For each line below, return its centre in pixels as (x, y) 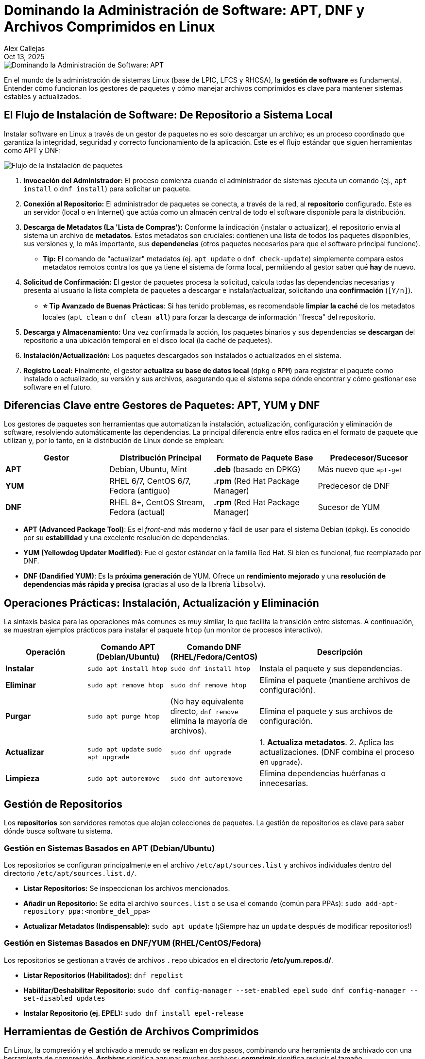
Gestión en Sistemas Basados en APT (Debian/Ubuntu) (110, 848)
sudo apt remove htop (126, 685)
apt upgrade (109, 757)
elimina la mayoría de (209, 721)
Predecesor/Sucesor (369, 458)
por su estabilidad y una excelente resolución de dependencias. (126, 538)
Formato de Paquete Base (265, 458)
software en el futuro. (58, 387)
